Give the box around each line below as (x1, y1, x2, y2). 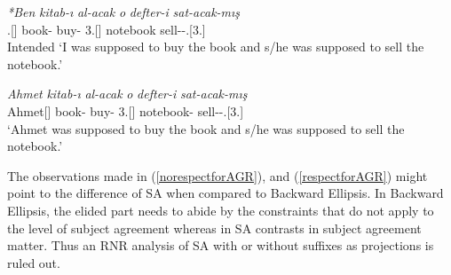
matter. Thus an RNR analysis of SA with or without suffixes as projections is (7, 236, 434, 255)
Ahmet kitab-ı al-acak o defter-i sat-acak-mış (7, 84, 248, 103)
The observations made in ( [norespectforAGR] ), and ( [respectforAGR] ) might (7, 166, 428, 185)
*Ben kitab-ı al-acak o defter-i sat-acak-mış (7, 3, 241, 20)
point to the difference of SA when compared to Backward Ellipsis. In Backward (7, 184, 444, 202)
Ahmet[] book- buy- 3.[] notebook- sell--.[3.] (7, 101, 244, 120)
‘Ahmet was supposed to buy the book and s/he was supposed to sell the (7, 119, 405, 137)
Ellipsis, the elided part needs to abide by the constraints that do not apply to (7, 200, 434, 219)
